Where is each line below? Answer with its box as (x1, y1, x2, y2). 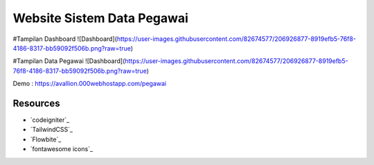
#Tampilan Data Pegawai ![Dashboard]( (12, 57, 125, 65)
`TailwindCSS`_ (30, 125, 73, 134)
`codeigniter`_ (30, 116, 70, 124)
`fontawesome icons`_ (30, 145, 93, 153)
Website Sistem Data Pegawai (12, 10, 188, 26)
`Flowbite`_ (30, 135, 62, 144)
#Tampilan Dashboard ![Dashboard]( (12, 35, 118, 43)
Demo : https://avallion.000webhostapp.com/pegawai (12, 80, 166, 88)
